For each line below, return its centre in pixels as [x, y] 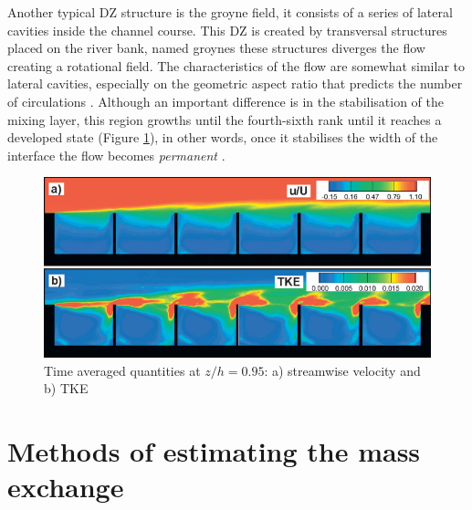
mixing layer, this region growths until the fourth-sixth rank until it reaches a [225, 119]
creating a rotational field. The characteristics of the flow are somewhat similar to [236, 65]
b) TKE [66, 388]
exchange [66, 487]
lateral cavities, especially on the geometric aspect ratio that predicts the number [235, 83]
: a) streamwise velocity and [342, 370]
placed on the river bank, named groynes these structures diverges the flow [216, 48]
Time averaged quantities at [122, 370]
